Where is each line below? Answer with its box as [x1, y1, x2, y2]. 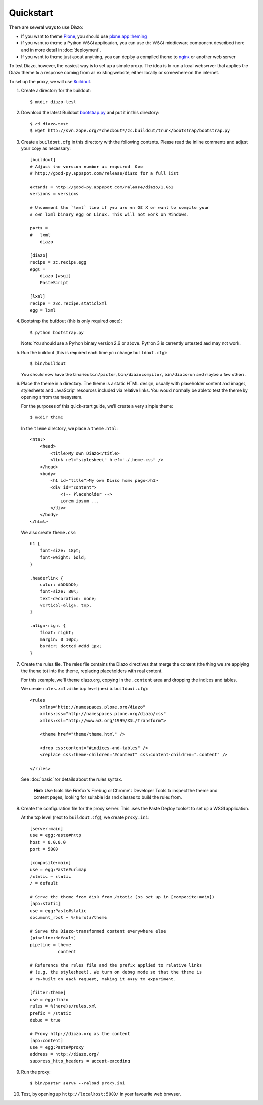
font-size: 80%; [39, 589, 79, 594]
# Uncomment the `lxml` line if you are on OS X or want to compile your [30, 205, 210, 210]
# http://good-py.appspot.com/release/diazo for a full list [30, 171, 179, 176]
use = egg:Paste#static [30, 908, 87, 913]
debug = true [30, 1017, 61, 1022]
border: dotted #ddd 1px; [39, 644, 102, 649]
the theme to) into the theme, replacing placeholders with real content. [21, 668, 163, 674]
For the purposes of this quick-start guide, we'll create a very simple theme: [21, 403, 174, 409]
